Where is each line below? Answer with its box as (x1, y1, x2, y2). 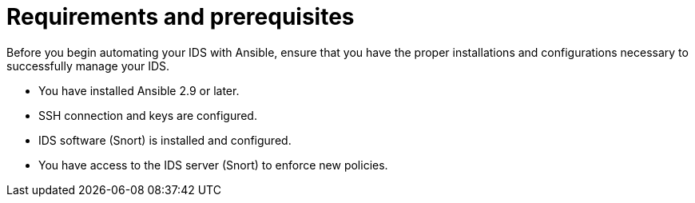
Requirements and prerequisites (6, 3, 355, 30)
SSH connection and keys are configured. (38, 108, 257, 122)
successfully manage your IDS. (6, 58, 170, 73)
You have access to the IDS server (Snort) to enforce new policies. (38, 157, 388, 172)
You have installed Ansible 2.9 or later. (38, 83, 240, 98)
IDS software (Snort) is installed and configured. (38, 133, 292, 147)
